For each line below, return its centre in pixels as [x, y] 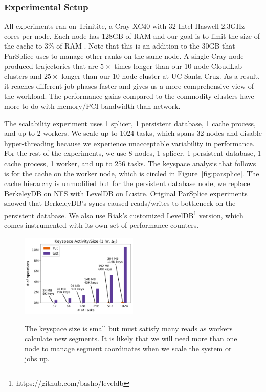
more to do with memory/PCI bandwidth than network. [92, 106]
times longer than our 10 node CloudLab [178, 66]
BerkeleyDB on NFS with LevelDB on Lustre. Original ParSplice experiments [126, 193]
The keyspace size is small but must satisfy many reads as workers [129, 328]
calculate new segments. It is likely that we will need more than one [131, 338]
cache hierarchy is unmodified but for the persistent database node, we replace [127, 183]
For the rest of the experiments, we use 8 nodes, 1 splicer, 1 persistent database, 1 [133, 153]
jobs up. [37, 358]
